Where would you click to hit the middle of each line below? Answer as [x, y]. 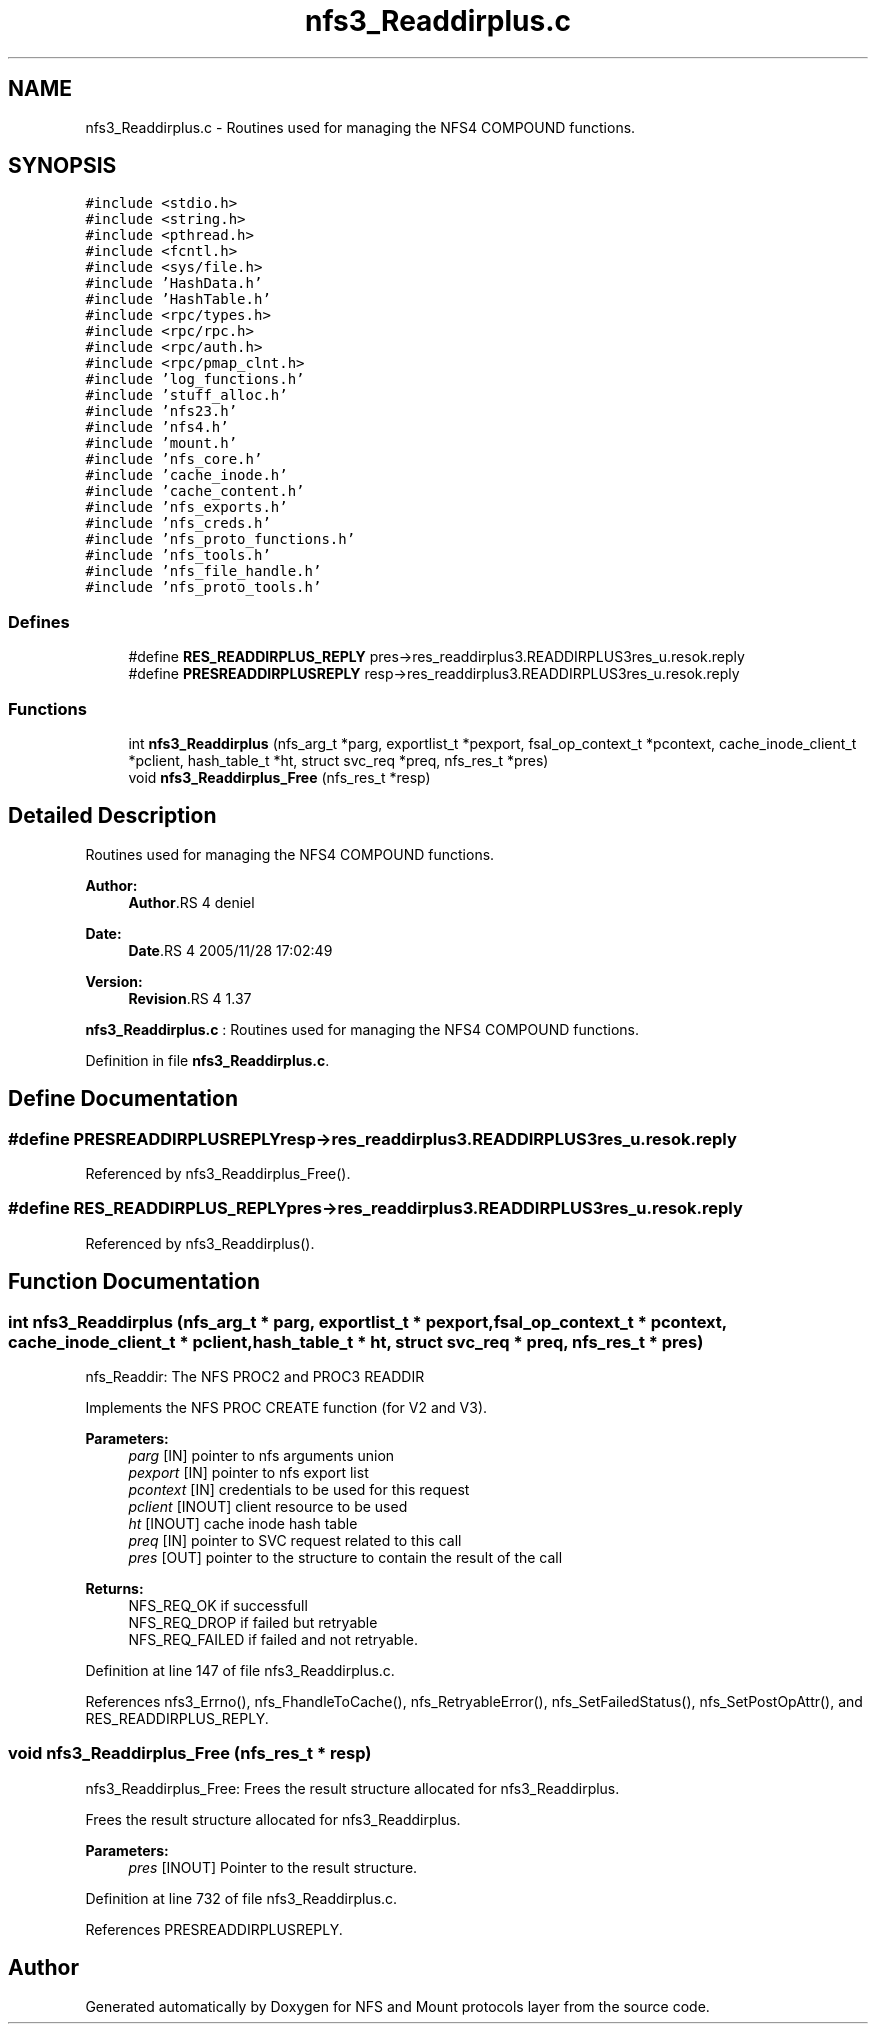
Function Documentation [134, 1282]
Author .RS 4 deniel [191, 902]
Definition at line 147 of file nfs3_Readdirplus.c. [240, 1670]
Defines [39, 621]
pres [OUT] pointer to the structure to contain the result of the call [345, 1557]
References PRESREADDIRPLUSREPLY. [214, 1929]
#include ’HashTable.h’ [178, 299]
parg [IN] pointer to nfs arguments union [261, 1455]
